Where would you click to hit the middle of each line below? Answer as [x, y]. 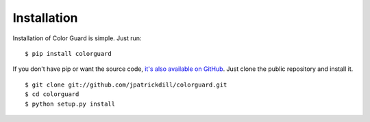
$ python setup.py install [70, 104]
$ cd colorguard [52, 94]
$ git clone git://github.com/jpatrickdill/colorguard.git [126, 85]
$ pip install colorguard [69, 54]
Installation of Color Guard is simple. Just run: [77, 38]
